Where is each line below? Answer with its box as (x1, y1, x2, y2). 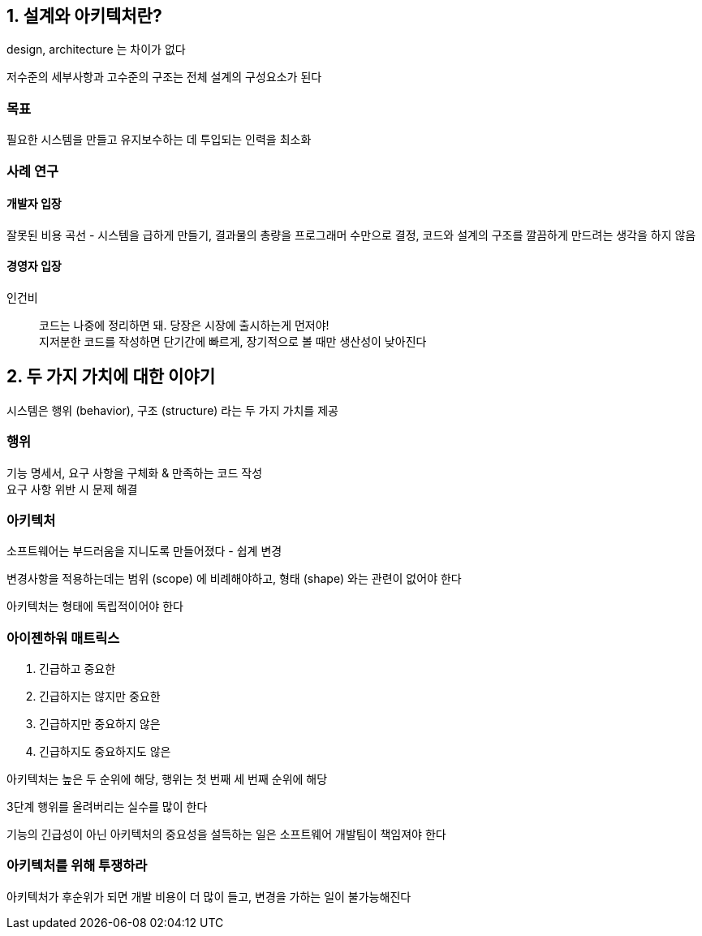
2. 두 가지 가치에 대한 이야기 (6, 366, 215, 387)
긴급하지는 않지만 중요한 (39, 689, 161, 704)
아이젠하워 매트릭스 (6, 629, 120, 646)
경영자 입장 (6, 259, 62, 274)
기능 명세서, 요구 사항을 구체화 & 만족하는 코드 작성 (6, 465, 263, 480)
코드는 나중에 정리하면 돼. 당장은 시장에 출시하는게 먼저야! (39, 317, 329, 332)
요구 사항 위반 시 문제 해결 (6, 481, 138, 496)
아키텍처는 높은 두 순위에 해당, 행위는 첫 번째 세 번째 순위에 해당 (6, 772, 328, 787)
